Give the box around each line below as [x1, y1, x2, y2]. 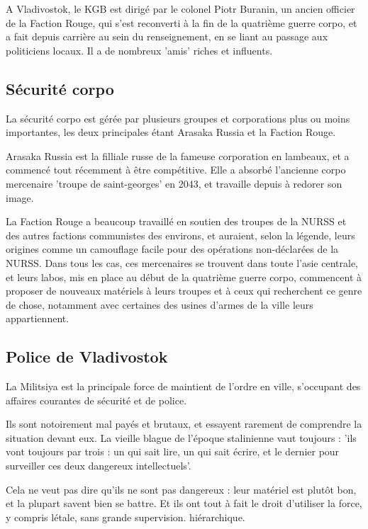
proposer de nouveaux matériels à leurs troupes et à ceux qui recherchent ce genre [6, 283, 362, 298]
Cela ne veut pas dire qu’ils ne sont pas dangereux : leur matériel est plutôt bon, [6, 482, 357, 496]
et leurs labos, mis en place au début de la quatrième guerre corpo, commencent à [6, 269, 362, 284]
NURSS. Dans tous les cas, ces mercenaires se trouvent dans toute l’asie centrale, [6, 255, 358, 270]
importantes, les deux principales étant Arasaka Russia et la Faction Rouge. [6, 125, 336, 140]
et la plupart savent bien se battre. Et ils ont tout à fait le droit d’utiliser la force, [6, 496, 362, 511]
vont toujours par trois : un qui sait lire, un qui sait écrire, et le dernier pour [6, 444, 340, 459]
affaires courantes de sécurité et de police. [6, 392, 187, 407]
